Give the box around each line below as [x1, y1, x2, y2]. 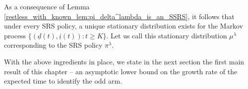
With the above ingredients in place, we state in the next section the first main [4, 56, 245, 66]
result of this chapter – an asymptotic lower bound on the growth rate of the [4, 66, 238, 76]
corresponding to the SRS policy [4, 40, 103, 50]
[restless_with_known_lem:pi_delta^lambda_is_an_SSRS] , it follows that [4, 11, 235, 21]
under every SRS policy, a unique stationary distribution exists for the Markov [4, 21, 243, 31]
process [4, 30, 26, 40]
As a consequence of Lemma [4, 1, 90, 11]
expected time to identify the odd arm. [4, 76, 123, 86]
